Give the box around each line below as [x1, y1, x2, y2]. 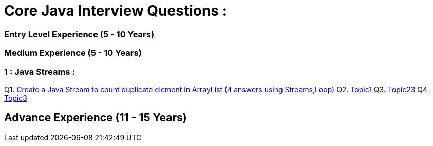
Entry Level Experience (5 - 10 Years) [4, 29, 155, 39]
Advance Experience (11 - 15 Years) [4, 111, 187, 124]
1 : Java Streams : [4, 66, 75, 77]
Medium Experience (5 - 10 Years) [4, 48, 142, 58]
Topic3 [4, 93, 27, 102]
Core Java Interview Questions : [4, 2, 228, 19]
